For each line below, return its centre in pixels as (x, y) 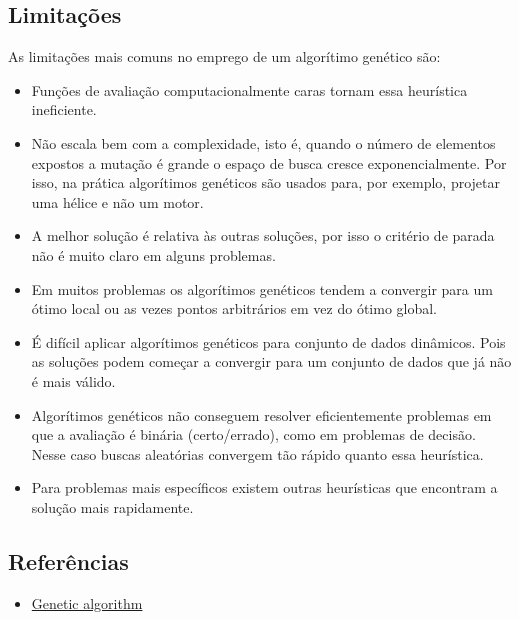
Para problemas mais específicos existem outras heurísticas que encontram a (264, 487)
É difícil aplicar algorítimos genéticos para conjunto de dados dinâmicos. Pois (268, 341)
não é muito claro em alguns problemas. (153, 254)
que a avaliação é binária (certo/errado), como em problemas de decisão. (253, 434)
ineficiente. (64, 109)
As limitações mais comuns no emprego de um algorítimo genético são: (224, 56)
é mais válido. (73, 380)
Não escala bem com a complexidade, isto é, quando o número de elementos (263, 142)
